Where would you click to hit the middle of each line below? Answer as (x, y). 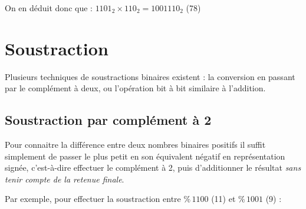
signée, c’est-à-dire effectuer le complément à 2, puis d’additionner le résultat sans (153, 167)
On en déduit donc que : (49, 8)
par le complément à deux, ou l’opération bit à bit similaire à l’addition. (135, 88)
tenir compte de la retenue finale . (65, 179)
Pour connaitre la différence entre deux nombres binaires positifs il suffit (135, 145)
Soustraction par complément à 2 (108, 120)
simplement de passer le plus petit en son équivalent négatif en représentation (145, 156)
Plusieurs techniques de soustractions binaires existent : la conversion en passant (150, 76)
